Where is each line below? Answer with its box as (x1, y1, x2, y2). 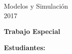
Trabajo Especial (4, 26, 60, 36)
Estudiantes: (4, 42, 46, 52)
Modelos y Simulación (4, 1, 68, 11)
